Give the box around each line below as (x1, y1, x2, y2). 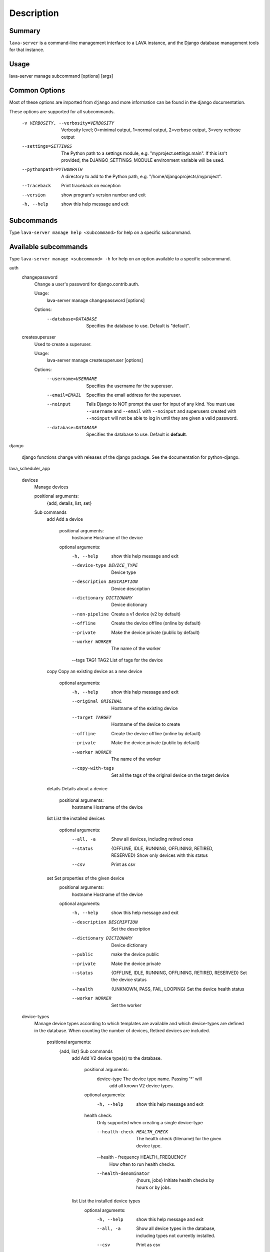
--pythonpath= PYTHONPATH (21, 167, 82, 172)
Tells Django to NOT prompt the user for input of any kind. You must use (86, 401, 235, 407)
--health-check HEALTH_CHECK (96, 1129, 168, 1135)
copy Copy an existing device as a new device (46, 669, 142, 675)
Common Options (9, 86, 65, 95)
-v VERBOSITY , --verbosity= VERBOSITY (21, 120, 114, 126)
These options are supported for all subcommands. (9, 108, 115, 115)
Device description (111, 585, 150, 591)
